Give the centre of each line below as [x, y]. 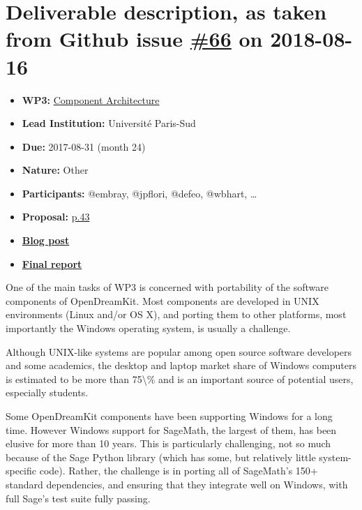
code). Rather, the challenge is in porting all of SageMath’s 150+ [179, 471]
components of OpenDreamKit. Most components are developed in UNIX [163, 300]
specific [21, 471]
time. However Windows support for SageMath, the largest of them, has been [171, 429]
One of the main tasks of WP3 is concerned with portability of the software [167, 287]
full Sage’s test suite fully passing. [78, 498]
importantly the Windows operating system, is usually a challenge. [148, 328]
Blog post [46, 240]
